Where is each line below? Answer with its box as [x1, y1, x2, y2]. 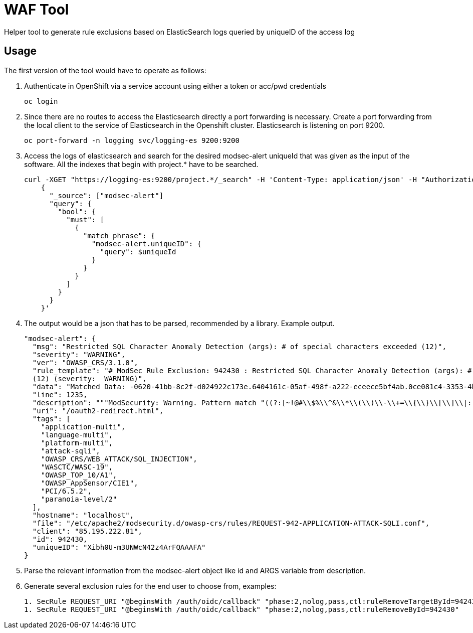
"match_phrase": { [83, 231, 155, 240]
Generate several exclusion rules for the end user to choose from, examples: [24, 581, 277, 590]
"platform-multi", [41, 438, 113, 447]
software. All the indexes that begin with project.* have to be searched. [24, 160, 259, 169]
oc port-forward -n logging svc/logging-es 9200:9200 [24, 136, 240, 144]
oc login [24, 97, 58, 105]
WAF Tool [4, 1, 69, 18]
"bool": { [58, 207, 96, 216]
